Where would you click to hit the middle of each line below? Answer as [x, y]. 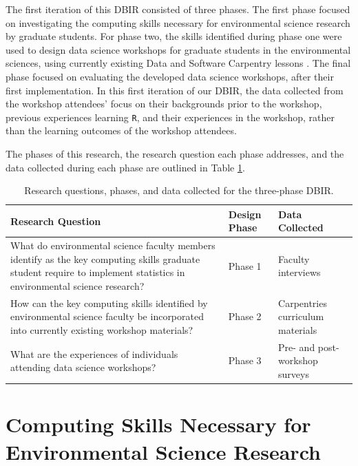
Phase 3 [245, 360]
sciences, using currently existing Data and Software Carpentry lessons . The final [178, 63]
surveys [294, 374]
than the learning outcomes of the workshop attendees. [121, 130]
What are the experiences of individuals [94, 353]
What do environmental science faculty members [113, 245]
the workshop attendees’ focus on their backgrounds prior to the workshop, [164, 104]
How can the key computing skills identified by [109, 303]
